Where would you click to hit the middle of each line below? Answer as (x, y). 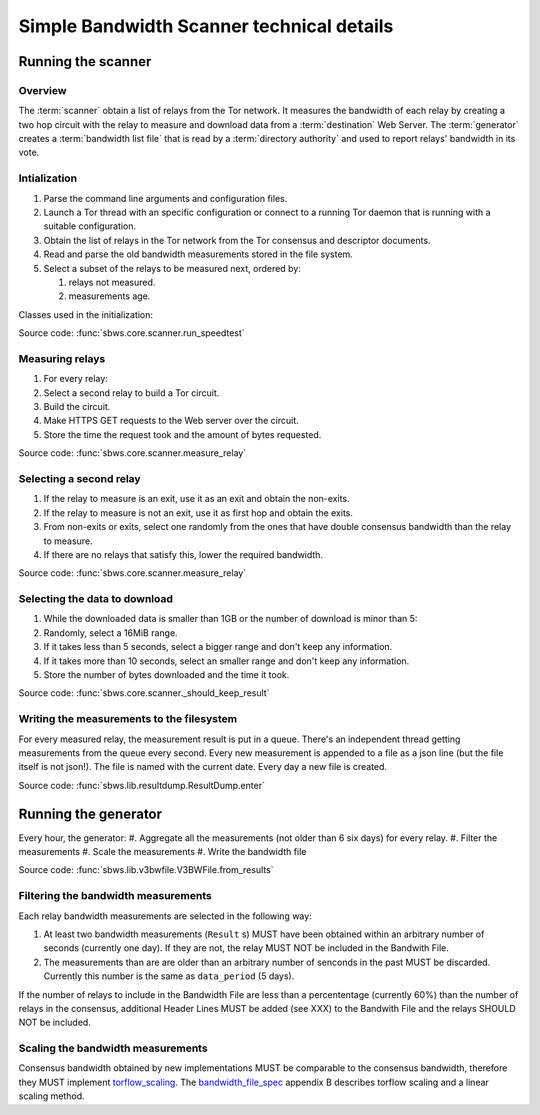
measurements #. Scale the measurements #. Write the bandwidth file (162, 852)
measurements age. (109, 296)
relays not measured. (112, 282)
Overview (42, 90)
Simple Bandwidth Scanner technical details (206, 26)
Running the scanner (85, 61)
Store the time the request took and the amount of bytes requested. (182, 434)
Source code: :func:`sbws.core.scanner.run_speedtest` (131, 333)
